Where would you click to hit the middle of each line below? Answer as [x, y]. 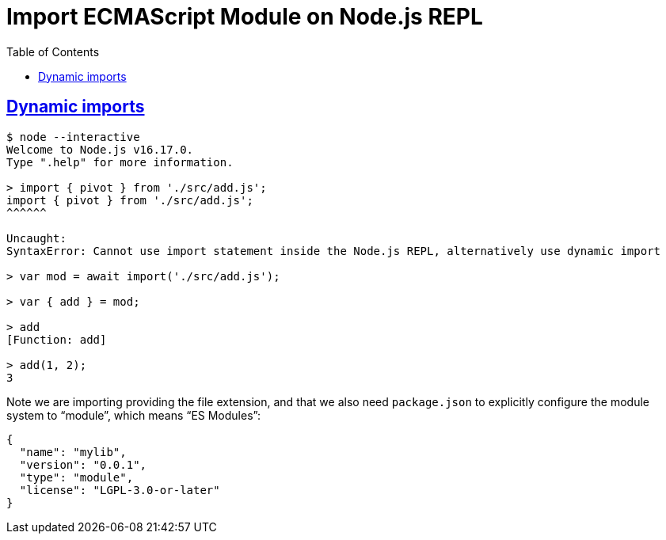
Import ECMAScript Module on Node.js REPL [245, 17]
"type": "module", [76, 477]
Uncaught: [36, 238]
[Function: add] [57, 339]
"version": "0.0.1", [83, 464]
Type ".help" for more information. [120, 162]
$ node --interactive [73, 137]
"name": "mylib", [73, 452]
